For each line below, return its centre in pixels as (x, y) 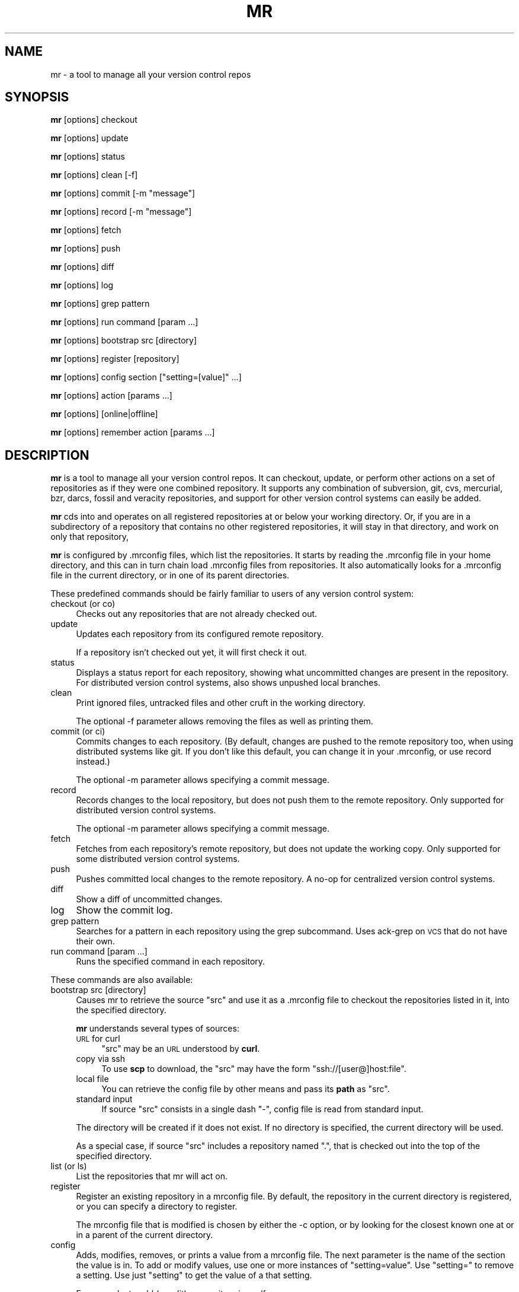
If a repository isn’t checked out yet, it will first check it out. (191, 653)
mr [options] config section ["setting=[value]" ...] (146, 377)
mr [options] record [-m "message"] (121, 212)
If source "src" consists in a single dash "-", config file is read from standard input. (262, 1109)
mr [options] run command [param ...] (124, 322)
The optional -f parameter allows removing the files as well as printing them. (225, 721)
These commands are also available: (122, 980)
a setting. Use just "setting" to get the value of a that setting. (194, 1275)
